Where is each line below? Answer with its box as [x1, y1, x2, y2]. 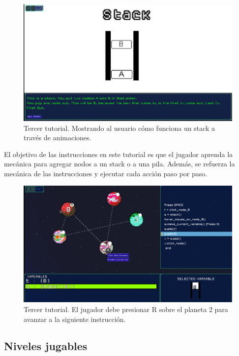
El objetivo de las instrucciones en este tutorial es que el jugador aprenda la [4, 149, 233, 159]
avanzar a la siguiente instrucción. [24, 314, 126, 324]
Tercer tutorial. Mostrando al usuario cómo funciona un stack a [24, 122, 215, 133]
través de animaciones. [24, 132, 91, 143]
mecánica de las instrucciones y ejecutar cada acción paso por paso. [4, 168, 208, 179]
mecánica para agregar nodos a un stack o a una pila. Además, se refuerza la [4, 158, 235, 169]
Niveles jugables [4, 338, 88, 353]
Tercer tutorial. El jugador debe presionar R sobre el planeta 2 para [24, 304, 228, 315]
